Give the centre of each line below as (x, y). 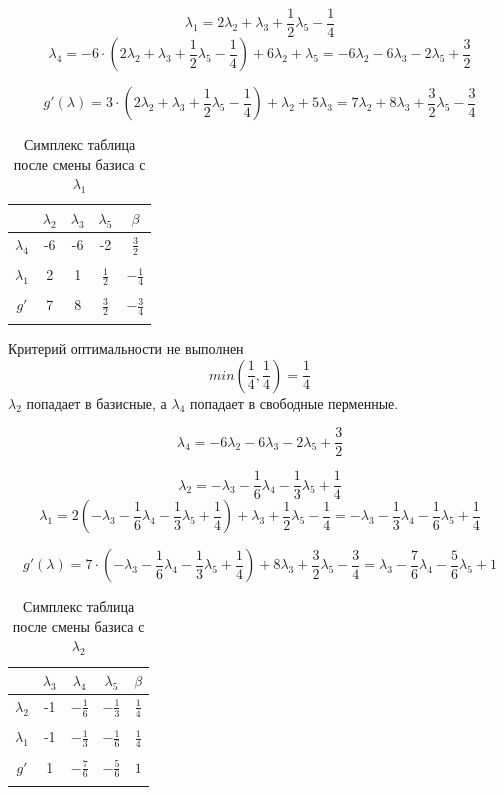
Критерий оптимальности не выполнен (126, 347)
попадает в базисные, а (96, 402)
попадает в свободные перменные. (294, 402)
